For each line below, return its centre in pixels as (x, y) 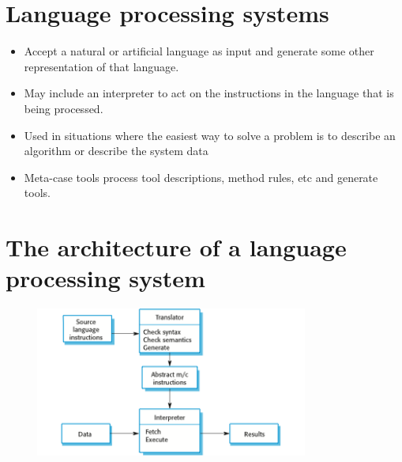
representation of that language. (101, 66)
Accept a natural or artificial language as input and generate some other (199, 51)
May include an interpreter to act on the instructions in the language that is (209, 93)
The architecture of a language (176, 247)
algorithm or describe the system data (116, 151)
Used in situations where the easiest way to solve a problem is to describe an (210, 135)
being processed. (64, 108)
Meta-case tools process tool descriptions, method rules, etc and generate (201, 177)
